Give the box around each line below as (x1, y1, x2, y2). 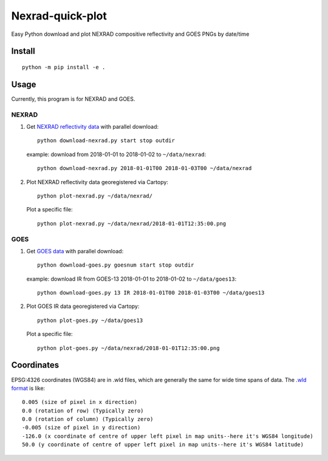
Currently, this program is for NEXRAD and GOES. (11, 95, 135, 103)
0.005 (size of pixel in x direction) (22, 398, 138, 406)
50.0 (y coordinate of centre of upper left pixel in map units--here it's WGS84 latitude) (22, 441, 304, 448)
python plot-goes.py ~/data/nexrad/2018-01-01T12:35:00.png (37, 344, 220, 352)
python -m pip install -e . (22, 64, 106, 70)
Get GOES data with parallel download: (26, 247, 124, 254)
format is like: (11, 384, 46, 392)
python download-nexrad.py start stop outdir (37, 137, 176, 144)
